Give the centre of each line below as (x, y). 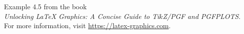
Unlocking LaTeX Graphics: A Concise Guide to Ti (82, 16)
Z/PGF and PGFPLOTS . (202, 16)
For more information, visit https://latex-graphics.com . (87, 25)
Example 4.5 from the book (45, 6)
